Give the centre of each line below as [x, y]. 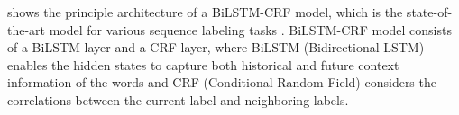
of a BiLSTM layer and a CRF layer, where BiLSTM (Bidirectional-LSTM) [216, 47]
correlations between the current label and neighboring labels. [178, 99]
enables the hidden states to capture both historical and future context [203, 64]
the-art [27, 29]
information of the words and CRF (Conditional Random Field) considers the [222, 82]
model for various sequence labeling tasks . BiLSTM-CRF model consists [250, 29]
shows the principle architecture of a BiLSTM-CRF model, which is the [205, 12]
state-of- [429, 12]
